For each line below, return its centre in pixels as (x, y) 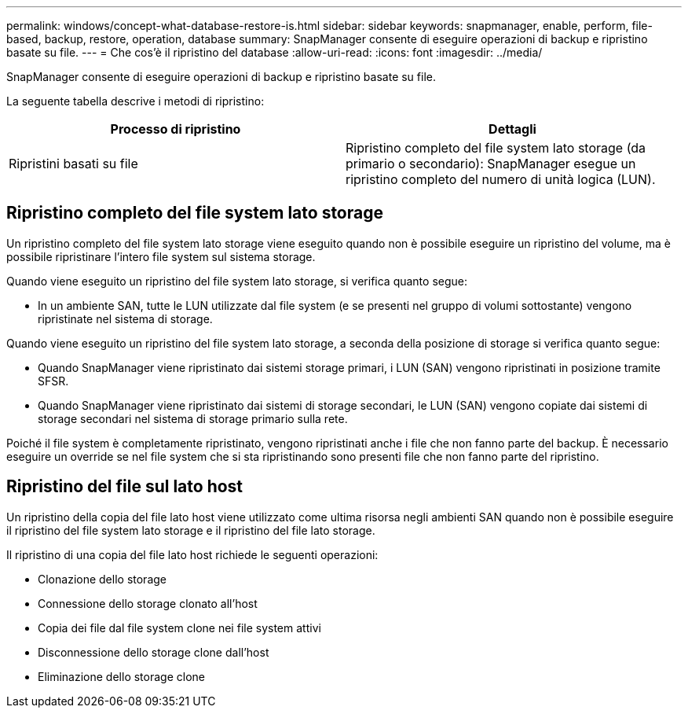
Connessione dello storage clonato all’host (148, 603)
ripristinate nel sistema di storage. (125, 318)
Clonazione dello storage (102, 579)
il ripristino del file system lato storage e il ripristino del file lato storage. (191, 530)
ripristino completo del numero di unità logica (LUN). (501, 179)
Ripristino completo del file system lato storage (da (496, 148)
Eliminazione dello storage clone (121, 676)
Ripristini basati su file (73, 164)
